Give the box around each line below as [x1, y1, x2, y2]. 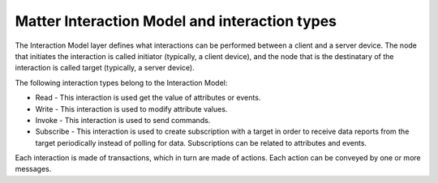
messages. [15, 164, 52, 174]
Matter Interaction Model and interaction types [15, 12, 337, 30]
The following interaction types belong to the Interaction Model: [15, 78, 228, 87]
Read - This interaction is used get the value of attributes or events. [35, 93, 261, 103]
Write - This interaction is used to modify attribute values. [35, 104, 228, 113]
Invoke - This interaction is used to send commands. [35, 115, 211, 125]
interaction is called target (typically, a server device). [15, 63, 195, 73]
